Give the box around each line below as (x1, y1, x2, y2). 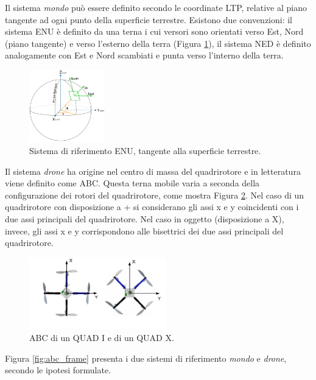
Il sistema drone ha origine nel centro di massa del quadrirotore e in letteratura (5, 164, 301, 177)
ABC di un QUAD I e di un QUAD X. (29, 331, 174, 344)
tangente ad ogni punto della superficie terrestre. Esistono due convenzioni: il (5, 13, 293, 26)
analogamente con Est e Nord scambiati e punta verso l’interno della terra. (5, 49, 284, 62)
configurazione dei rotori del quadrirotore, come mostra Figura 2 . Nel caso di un (5, 188, 304, 201)
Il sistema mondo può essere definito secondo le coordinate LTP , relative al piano (5, 1, 307, 13)
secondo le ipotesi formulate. (5, 364, 111, 376)
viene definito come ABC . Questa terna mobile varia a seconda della (5, 177, 260, 189)
